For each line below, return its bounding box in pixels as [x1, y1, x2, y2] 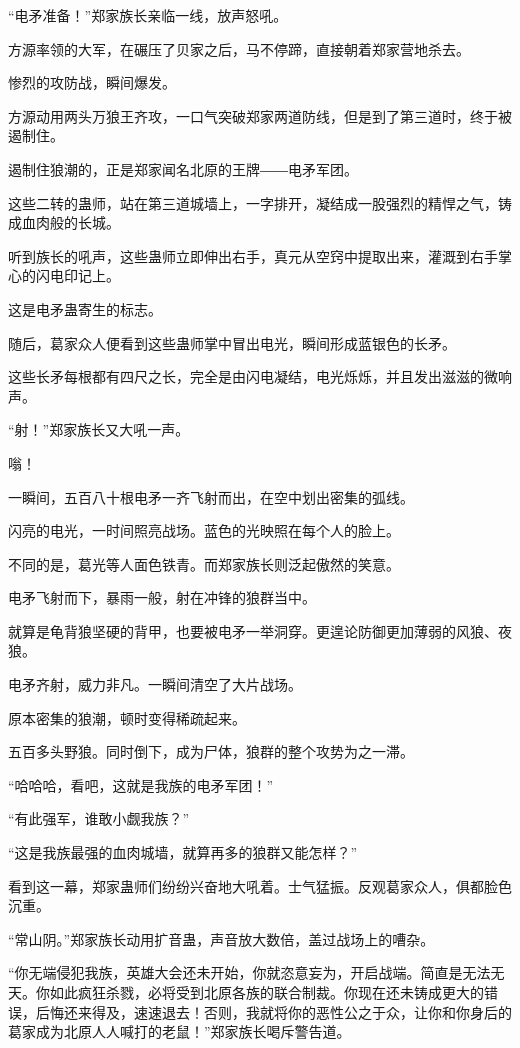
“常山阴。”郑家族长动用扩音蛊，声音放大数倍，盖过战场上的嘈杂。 [8, 928, 435, 949]
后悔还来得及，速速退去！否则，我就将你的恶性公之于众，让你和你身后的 [35, 1001, 512, 1022]
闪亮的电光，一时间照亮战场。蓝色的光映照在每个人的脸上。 [8, 520, 400, 541]
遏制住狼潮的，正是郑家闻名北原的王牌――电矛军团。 [8, 158, 358, 179]
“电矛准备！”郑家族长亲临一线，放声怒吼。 [8, 5, 288, 25]
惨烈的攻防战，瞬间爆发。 [8, 72, 176, 93]
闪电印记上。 [35, 265, 120, 286]
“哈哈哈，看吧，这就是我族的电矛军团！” [8, 774, 274, 795]
